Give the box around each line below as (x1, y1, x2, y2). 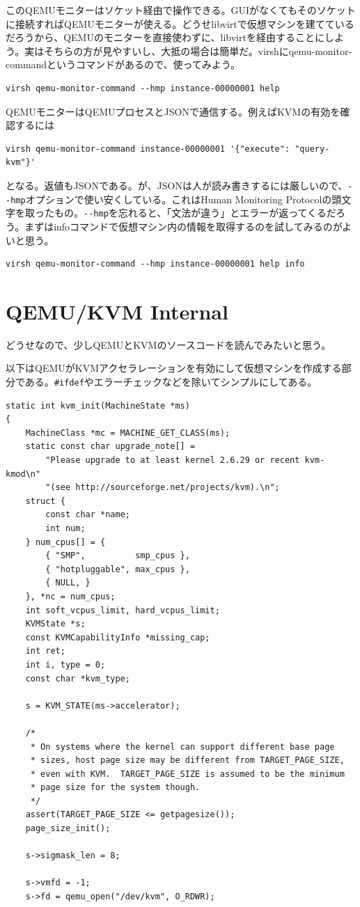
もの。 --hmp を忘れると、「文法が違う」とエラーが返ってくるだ (54, 205, 336, 220)
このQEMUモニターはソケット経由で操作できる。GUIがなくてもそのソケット (6, 3, 356, 17)
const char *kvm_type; (25, 673, 130, 684)
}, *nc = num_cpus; (25, 591, 116, 601)
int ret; (25, 646, 65, 656)
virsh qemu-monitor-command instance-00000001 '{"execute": (6, 143, 290, 154)
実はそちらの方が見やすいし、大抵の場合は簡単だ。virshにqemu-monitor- (24, 43, 352, 58)
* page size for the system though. (30, 782, 201, 793)
